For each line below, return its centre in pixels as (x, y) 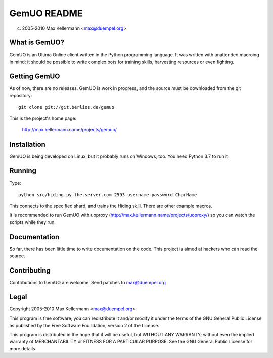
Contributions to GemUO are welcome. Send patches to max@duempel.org (88, 282)
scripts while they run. (32, 222)
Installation (27, 144)
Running (23, 171)
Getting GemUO (35, 76)
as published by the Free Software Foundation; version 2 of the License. (84, 325)
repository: (21, 96)
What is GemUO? (37, 43)
